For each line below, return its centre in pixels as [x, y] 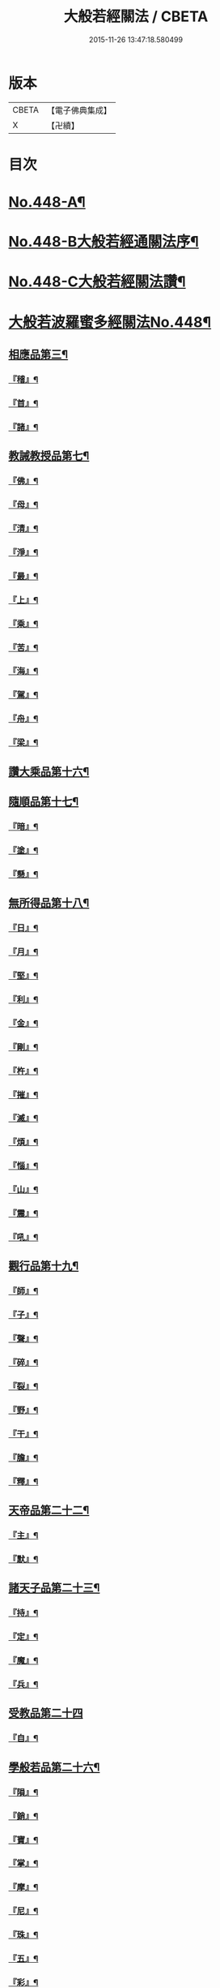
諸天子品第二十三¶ [54, 1588]
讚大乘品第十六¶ [49, 771]
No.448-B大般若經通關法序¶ [104, 242]
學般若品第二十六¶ [54, 1767]
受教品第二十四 [46, 1713]
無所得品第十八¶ [49, 903]
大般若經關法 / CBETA [136, 17]
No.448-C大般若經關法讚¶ [97, 282]
